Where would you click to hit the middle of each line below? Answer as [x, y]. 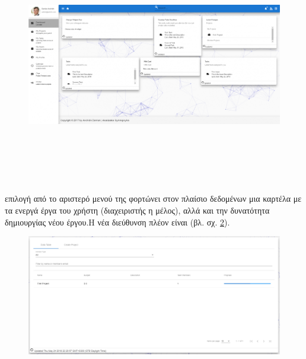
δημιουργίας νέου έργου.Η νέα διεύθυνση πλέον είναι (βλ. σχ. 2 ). [117, 222]
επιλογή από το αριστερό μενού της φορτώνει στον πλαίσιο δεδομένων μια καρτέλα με [153, 198]
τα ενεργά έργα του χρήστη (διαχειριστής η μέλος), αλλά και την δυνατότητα [137, 210]
